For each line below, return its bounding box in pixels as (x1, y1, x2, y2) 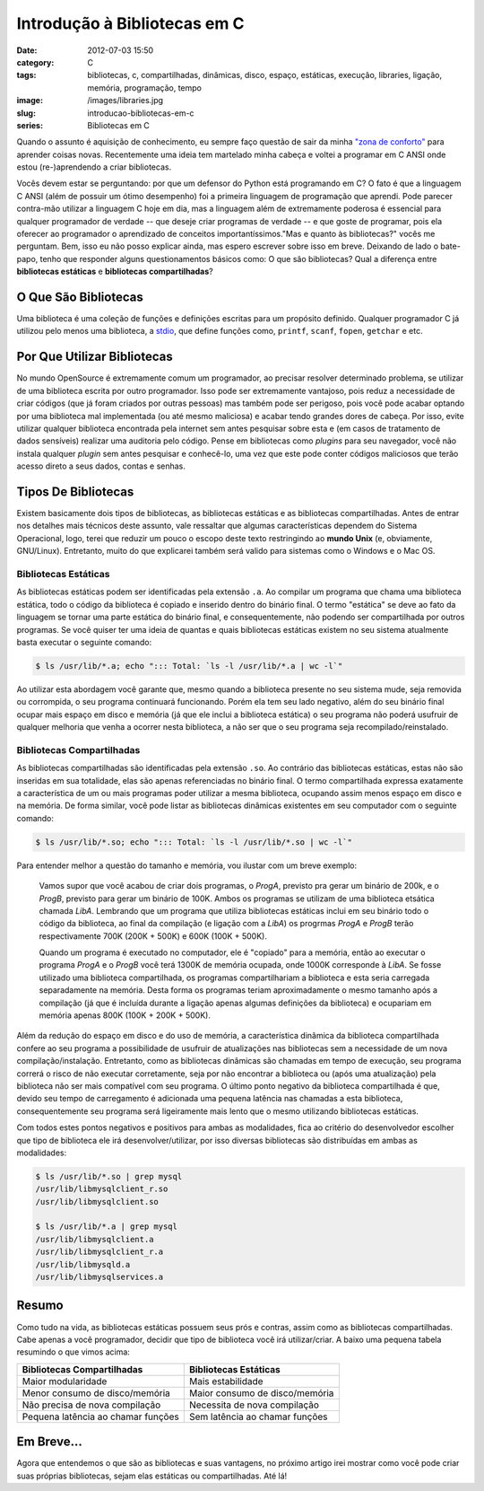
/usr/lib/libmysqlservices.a (35, 1272, 164, 1283)
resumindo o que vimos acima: (16, 1346, 130, 1357)
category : (16, 57, 55, 67)
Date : (16, 45, 38, 56)
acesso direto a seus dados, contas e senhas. (16, 460, 186, 471)
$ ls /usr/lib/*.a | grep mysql (35, 1222, 178, 1232)
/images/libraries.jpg (87, 95, 164, 106)
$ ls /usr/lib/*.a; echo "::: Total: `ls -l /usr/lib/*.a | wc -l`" (35, 661, 343, 671)
